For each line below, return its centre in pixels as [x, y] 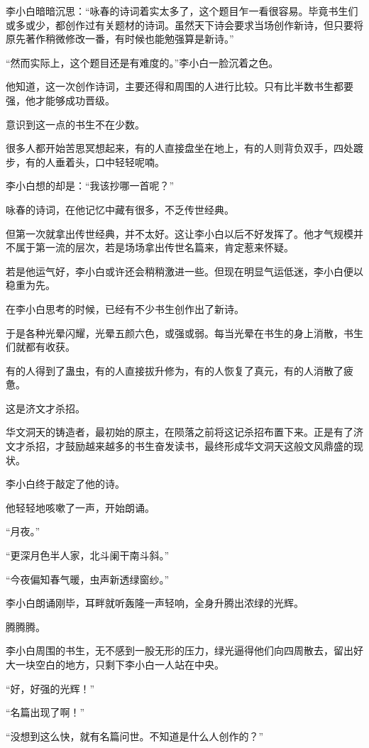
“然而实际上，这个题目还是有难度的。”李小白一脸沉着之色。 [142, 62]
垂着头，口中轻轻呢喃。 [110, 161]
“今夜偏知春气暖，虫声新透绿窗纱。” [88, 579]
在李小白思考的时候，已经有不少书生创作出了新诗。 [125, 308]
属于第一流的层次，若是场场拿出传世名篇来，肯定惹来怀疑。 [154, 247]
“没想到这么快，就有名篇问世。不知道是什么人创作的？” [135, 736]
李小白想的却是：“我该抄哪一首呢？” [90, 186]
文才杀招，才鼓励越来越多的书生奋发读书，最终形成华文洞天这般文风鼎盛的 [180, 446]
